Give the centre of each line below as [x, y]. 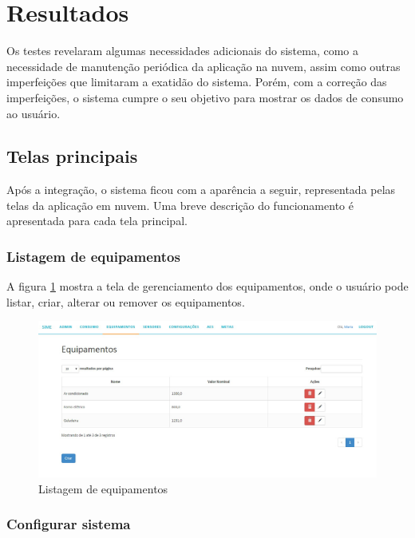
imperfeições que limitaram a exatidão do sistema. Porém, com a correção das [197, 82]
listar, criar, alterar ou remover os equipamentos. [126, 301]
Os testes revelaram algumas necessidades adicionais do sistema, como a [182, 51]
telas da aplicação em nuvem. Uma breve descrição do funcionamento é [180, 205]
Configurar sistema [69, 524]
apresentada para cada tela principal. [97, 221]
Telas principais [72, 156]
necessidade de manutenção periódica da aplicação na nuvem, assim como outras [204, 66]
